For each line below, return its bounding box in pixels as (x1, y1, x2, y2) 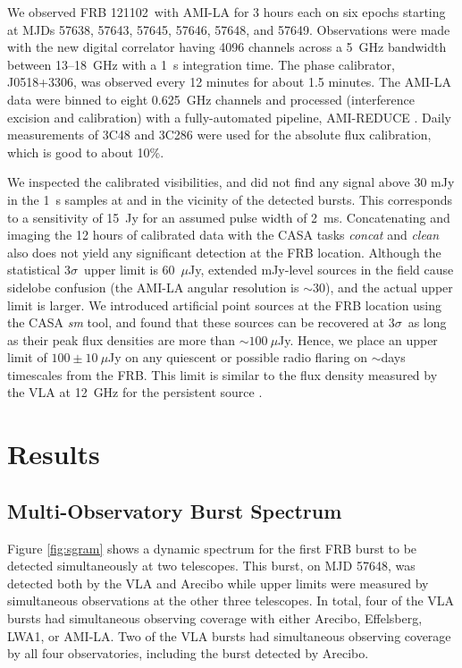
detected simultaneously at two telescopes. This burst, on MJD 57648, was (7, 556, 416, 575)
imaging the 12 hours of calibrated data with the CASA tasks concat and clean (7, 225, 440, 244)
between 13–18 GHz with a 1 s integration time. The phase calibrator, (7, 55, 395, 73)
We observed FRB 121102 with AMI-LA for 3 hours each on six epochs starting (7, 3, 446, 21)
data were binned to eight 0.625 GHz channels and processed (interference (7, 89, 415, 108)
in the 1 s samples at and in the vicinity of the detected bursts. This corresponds (7, 190, 453, 208)
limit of (7, 348, 47, 367)
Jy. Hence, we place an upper (278, 330, 438, 349)
